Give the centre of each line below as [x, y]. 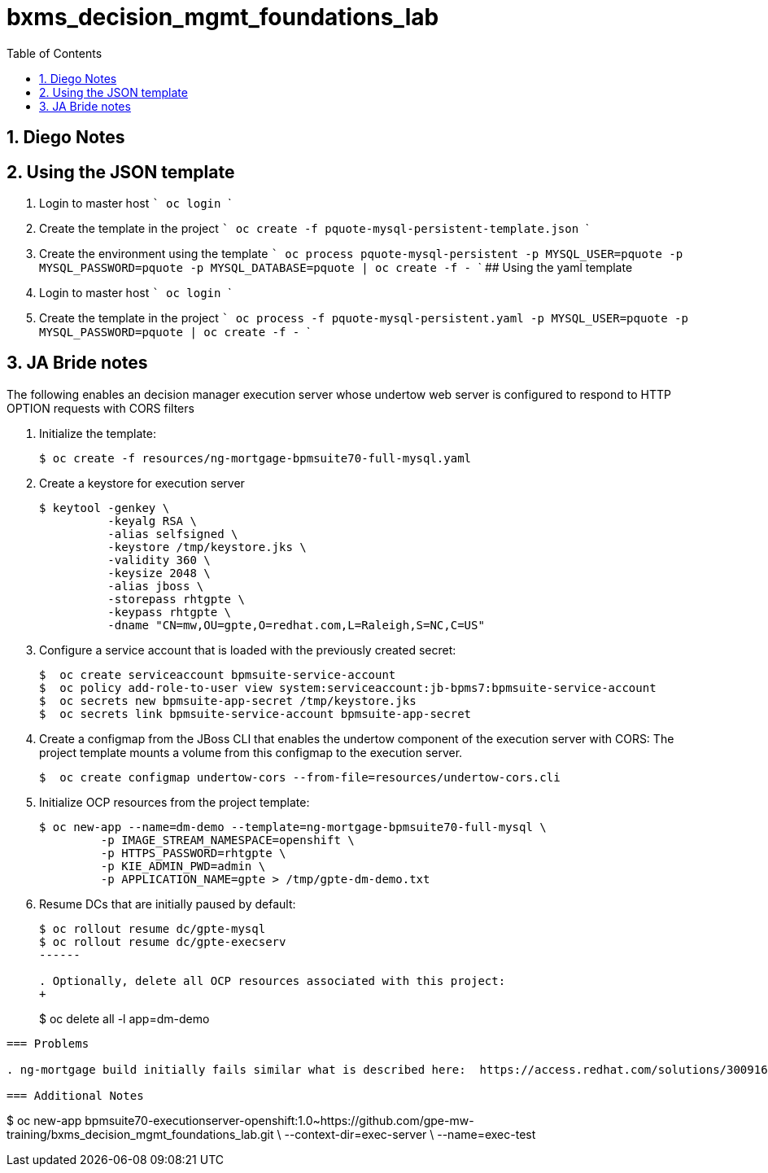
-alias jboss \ [156, 586]
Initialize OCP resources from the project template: [175, 802]
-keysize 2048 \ [159, 573]
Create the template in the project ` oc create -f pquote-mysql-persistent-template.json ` [314, 229]
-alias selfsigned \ [173, 534]
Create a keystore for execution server [142, 483]
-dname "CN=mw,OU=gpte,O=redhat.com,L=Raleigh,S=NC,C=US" [296, 625]
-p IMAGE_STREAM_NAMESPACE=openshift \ [227, 840]
